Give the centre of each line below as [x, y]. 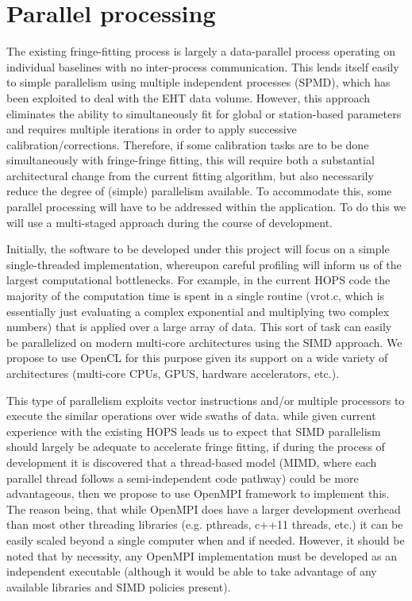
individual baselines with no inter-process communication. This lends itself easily [203, 66]
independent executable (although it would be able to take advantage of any [192, 571]
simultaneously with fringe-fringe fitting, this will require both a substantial [191, 160]
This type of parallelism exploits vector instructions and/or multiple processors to [206, 400]
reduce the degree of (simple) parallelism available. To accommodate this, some [199, 191]
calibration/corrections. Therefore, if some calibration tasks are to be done [188, 144]
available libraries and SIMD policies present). [119, 586]
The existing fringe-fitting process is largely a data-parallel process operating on [201, 51]
